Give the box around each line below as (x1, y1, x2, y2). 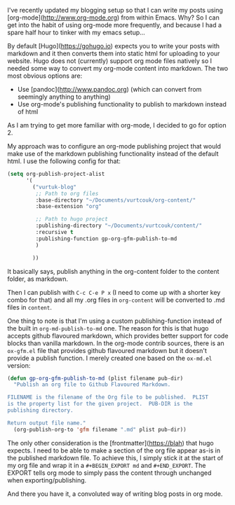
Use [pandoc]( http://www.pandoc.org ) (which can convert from (17, 85, 202, 93)
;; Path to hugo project (35, 216, 109, 223)
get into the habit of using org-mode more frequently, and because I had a (7, 21, 222, 29)
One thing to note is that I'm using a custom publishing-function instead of (7, 317, 222, 325)
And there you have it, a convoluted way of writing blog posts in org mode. (7, 490, 223, 498)
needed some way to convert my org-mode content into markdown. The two (7, 64, 229, 72)
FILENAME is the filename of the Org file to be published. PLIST (7, 394, 209, 401)
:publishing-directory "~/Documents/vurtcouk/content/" (35, 222, 202, 230)
